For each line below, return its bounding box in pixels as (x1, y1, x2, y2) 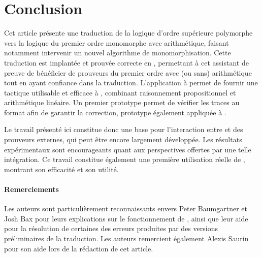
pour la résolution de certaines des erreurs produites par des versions (4, 223, 218, 234)
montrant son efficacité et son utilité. (4, 164, 119, 174)
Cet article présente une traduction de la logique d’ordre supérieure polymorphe (4, 27, 253, 38)
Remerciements (4, 184, 59, 195)
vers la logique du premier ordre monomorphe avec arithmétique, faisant (4, 37, 229, 48)
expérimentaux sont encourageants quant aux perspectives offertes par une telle (4, 144, 251, 154)
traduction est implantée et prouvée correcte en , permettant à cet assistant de (4, 57, 249, 68)
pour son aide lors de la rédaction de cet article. (4, 243, 153, 253)
